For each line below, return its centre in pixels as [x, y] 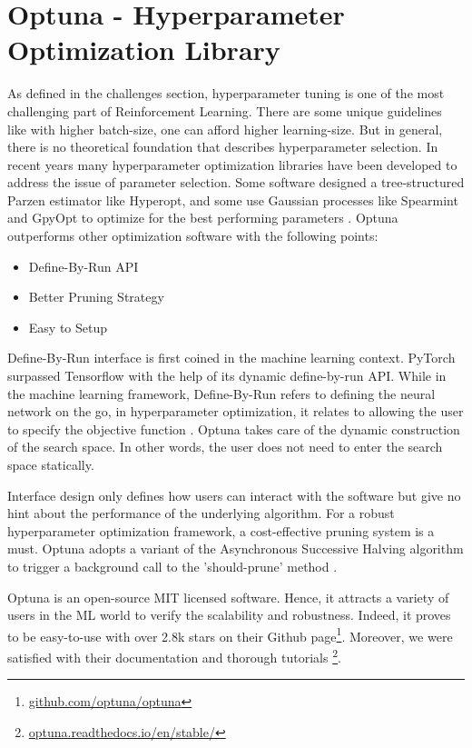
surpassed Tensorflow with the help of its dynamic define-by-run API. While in [227, 376]
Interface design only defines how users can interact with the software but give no [234, 495]
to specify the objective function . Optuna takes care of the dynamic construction [234, 429]
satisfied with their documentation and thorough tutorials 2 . [174, 656]
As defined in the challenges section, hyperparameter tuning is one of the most [226, 93]
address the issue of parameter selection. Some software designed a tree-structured [236, 182]
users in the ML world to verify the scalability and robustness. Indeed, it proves [229, 615]
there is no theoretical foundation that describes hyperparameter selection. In [223, 147]
